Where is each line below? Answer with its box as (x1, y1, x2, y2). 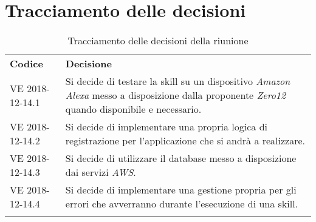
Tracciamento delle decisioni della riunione (67, 33, 249, 48)
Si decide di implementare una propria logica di (65, 119, 267, 134)
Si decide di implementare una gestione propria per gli (65, 183, 297, 197)
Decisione (65, 56, 112, 71)
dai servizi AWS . (65, 165, 136, 180)
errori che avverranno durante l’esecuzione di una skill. (65, 197, 298, 211)
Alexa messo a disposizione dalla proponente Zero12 (65, 88, 286, 103)
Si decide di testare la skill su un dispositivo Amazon (65, 74, 290, 89)
